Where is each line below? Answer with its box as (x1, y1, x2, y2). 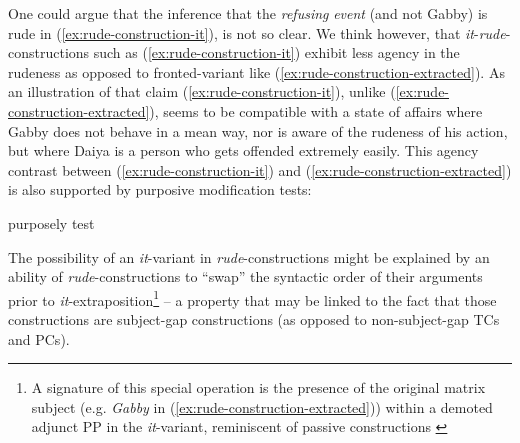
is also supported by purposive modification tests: (8, 179, 312, 200)
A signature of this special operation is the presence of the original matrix (31, 377, 486, 398)
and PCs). (8, 328, 70, 349)
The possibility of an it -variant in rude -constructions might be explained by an (8, 246, 490, 267)
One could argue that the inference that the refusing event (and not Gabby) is (8, 3, 488, 23)
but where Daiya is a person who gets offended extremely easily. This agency (8, 140, 479, 161)
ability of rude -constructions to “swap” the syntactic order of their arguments (8, 266, 483, 287)
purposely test (8, 212, 95, 233)
